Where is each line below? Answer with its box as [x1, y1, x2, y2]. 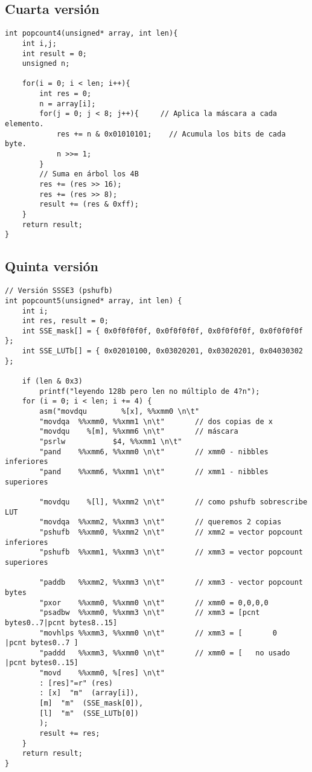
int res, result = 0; [22, 317, 109, 326]
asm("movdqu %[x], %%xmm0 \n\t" [39, 407, 200, 416]
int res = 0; [39, 89, 92, 98]
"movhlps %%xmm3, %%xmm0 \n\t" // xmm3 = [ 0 [39, 628, 278, 637]
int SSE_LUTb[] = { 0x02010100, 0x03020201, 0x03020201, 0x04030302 [22, 347, 303, 356]
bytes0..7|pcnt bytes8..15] [5, 618, 118, 627]
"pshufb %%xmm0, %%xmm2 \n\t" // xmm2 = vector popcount [39, 527, 303, 536]
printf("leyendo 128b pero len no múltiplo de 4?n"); [39, 387, 260, 396]
